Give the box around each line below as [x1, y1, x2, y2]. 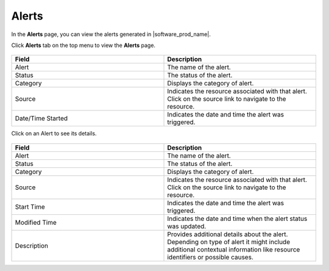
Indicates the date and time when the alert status [167, 214, 308, 223]
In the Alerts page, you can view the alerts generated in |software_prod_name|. [11, 31, 211, 38]
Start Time [15, 202, 45, 211]
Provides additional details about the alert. [167, 229, 288, 238]
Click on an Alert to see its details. [11, 130, 97, 137]
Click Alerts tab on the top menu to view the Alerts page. [11, 42, 155, 49]
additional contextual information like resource [167, 245, 300, 253]
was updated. [167, 222, 207, 230]
